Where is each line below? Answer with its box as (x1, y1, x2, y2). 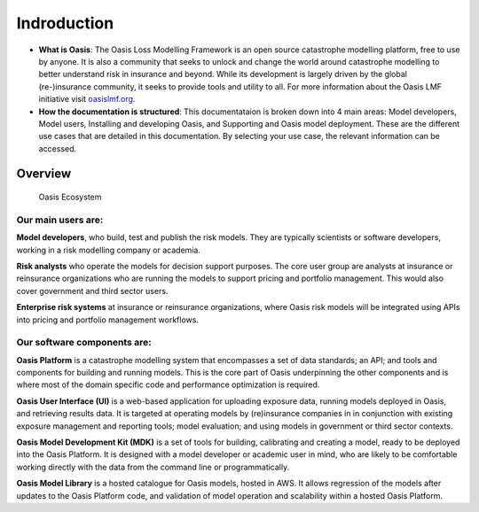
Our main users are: (16, 213, 104, 226)
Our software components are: (16, 337, 152, 349)
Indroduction (16, 13, 114, 33)
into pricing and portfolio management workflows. (16, 314, 200, 325)
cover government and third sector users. (16, 285, 169, 296)
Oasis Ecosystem (38, 191, 102, 203)
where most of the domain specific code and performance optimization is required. (16, 379, 320, 390)
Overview (16, 167, 72, 182)
